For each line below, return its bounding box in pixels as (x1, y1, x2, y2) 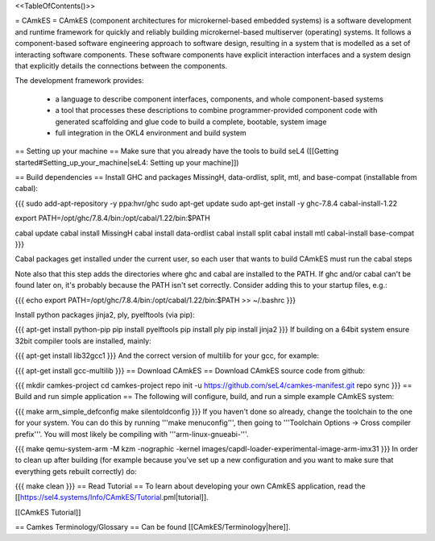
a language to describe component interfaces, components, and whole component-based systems (55, 94, 384, 104)
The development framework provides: (14, 76, 144, 85)
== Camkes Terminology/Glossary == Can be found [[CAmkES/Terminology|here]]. (14, 522, 291, 532)
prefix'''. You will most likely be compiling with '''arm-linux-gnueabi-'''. (14, 429, 249, 439)
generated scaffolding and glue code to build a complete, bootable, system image (55, 117, 327, 127)
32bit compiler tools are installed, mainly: (14, 335, 152, 346)
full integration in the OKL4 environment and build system (55, 127, 247, 137)
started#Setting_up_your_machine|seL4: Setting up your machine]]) (14, 157, 239, 167)
